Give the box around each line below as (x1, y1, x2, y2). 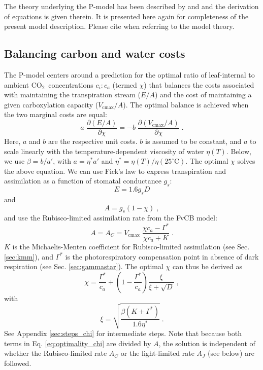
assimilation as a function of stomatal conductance (4, 175, 161, 186)
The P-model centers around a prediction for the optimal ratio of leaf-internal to (4, 69, 255, 80)
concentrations (48, 79, 93, 90)
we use (4, 156, 25, 166)
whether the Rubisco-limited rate (4, 348, 107, 358)
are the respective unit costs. (48, 136, 138, 146)
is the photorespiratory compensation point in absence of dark (65, 251, 259, 262)
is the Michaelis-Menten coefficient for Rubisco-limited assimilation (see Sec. (12, 241, 250, 251)
